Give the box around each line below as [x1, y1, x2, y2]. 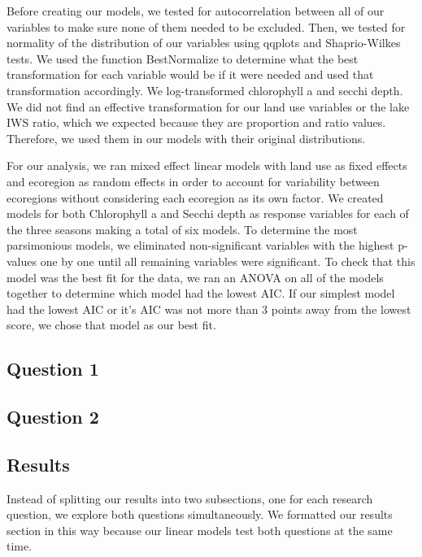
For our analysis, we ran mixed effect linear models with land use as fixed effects [7, 157, 407, 174]
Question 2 [7, 404, 99, 429]
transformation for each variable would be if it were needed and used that [7, 66, 374, 83]
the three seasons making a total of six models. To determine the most [7, 220, 358, 237]
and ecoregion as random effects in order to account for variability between [7, 172, 380, 189]
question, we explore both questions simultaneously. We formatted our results [7, 506, 393, 523]
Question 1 [7, 356, 99, 381]
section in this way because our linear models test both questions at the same [7, 521, 393, 538]
